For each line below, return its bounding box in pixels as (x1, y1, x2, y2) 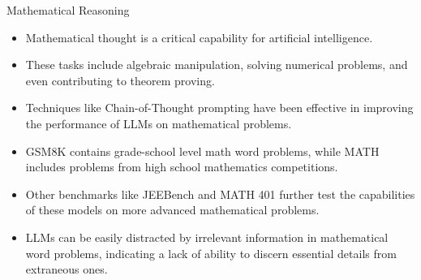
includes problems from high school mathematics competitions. (25, 158, 338, 175)
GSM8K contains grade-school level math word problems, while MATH (25, 142, 380, 159)
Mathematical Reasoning (6, 2, 130, 18)
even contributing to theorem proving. (25, 71, 215, 88)
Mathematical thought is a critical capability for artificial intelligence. (25, 28, 373, 45)
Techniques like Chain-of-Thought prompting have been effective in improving (25, 99, 414, 116)
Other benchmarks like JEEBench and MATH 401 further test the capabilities (25, 185, 415, 202)
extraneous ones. (25, 261, 108, 278)
